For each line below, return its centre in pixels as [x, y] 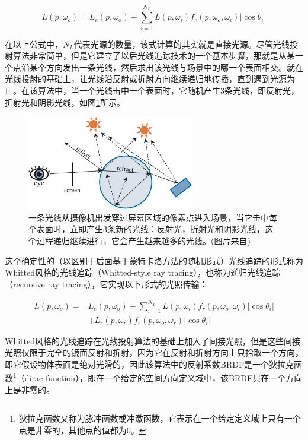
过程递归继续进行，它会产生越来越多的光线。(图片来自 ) [143, 240]
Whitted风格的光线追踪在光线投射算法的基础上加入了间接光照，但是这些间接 [153, 341]
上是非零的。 [30, 389]
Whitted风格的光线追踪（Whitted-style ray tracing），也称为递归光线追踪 [143, 272]
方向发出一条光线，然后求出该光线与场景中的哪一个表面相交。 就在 [174, 67]
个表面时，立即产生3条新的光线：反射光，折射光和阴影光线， [147, 229]
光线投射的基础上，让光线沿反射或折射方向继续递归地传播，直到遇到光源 [146, 79]
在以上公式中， [34, 44]
